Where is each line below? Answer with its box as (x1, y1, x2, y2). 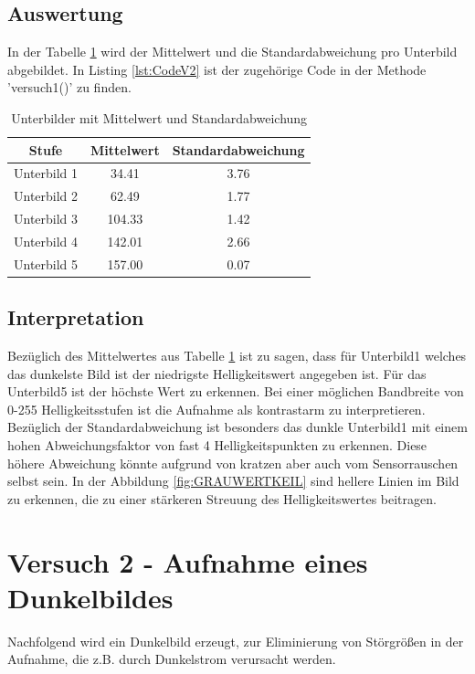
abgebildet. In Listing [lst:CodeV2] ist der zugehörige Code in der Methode (7, 59, 427, 79)
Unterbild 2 (14, 186, 79, 205)
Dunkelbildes (7, 578, 174, 616)
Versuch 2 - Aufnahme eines (7, 542, 368, 580)
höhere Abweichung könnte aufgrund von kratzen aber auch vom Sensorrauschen (7, 453, 459, 472)
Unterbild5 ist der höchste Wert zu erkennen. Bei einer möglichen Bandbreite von (7, 382, 464, 401)
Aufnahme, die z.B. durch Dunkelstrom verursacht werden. (7, 649, 336, 669)
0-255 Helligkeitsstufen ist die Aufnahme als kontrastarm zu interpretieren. (7, 399, 426, 418)
